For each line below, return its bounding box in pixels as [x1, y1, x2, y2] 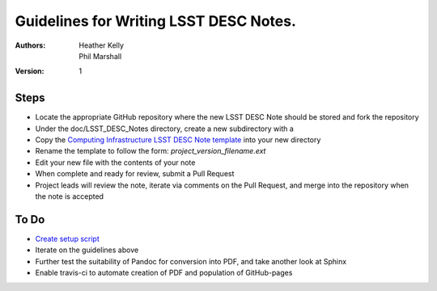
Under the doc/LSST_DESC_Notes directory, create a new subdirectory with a [35, 124, 295, 133]
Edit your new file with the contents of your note [35, 158, 196, 167]
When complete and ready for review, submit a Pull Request [35, 169, 235, 179]
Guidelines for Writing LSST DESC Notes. [15, 12, 297, 30]
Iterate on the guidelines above [35, 245, 139, 255]
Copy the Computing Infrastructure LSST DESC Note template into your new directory [35, 135, 321, 145]
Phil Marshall [78, 51, 122, 61]
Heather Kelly [78, 40, 125, 50]
